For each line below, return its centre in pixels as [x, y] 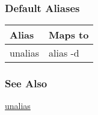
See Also [26, 83]
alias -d [64, 53]
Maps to [69, 35]
